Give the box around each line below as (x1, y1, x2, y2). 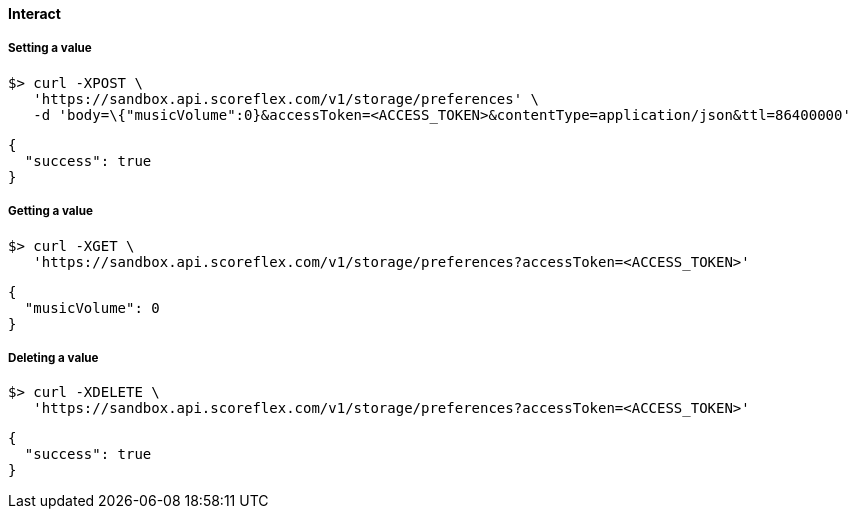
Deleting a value (8, 350, 99, 365)
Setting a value (8, 41, 92, 56)
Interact (8, 5, 61, 22)
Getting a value (8, 204, 93, 219)
